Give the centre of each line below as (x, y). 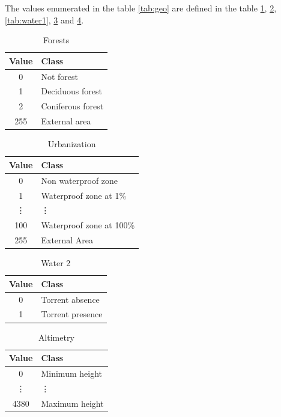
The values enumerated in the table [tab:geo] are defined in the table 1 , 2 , (141, 8)
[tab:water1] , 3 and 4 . (44, 20)
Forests (56, 40)
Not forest (60, 76)
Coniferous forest (72, 106)
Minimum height (71, 373)
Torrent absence (70, 299)
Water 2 (56, 263)
